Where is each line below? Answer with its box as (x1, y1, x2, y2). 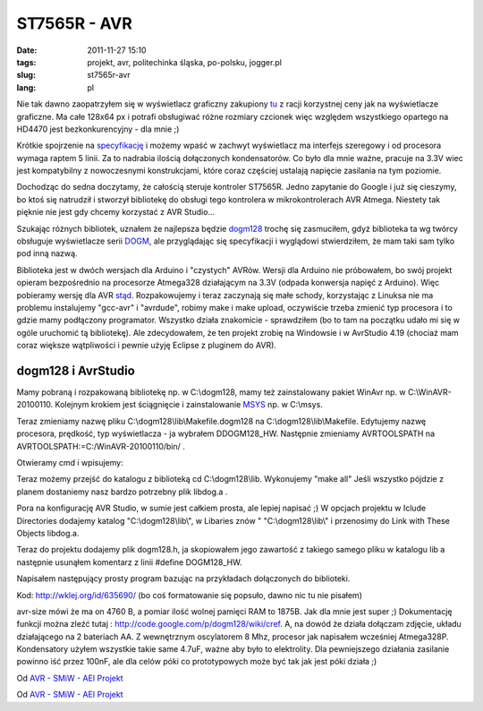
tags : (16, 56, 37, 67)
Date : (16, 45, 38, 56)
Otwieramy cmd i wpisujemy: (16, 458, 124, 467)
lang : (16, 81, 37, 93)
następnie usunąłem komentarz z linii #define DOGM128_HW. (16, 556, 242, 568)
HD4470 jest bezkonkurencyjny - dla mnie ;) (16, 124, 180, 134)
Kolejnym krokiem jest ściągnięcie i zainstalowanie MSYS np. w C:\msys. (55, 399, 324, 410)
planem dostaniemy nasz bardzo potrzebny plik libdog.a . (16, 486, 228, 497)
